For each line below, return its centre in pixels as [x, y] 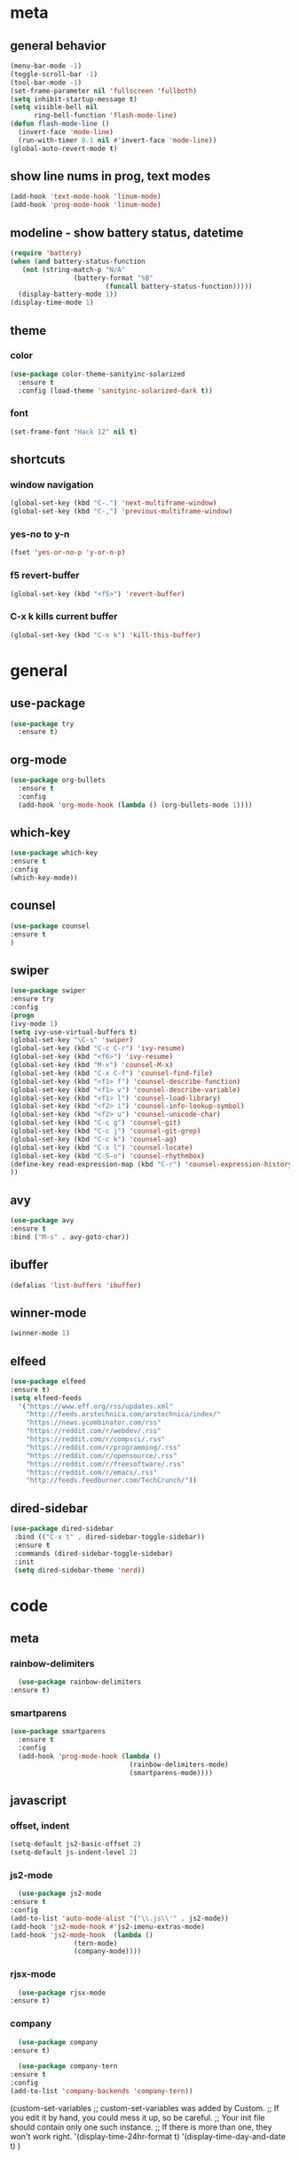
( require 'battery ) [46, 253]
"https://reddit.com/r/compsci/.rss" [96, 1439]
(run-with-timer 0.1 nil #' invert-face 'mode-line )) [118, 140]
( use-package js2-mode [60, 1894]
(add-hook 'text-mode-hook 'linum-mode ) [86, 197]
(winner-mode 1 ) [40, 1334]
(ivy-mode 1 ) [34, 1024]
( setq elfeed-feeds [46, 1398]
